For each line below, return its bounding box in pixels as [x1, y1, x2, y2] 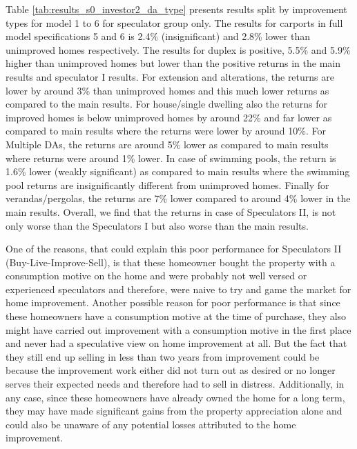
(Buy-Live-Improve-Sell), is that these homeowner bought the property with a [6, 255, 336, 269]
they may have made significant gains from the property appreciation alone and [6, 403, 342, 418]
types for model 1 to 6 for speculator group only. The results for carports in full [6, 15, 343, 30]
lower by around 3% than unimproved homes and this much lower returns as [6, 83, 329, 97]
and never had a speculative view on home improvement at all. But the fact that [6, 336, 347, 350]
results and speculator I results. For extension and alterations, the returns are [6, 69, 334, 83]
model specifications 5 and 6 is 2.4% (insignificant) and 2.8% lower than [6, 29, 310, 43]
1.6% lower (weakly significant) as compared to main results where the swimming [6, 164, 350, 179]
